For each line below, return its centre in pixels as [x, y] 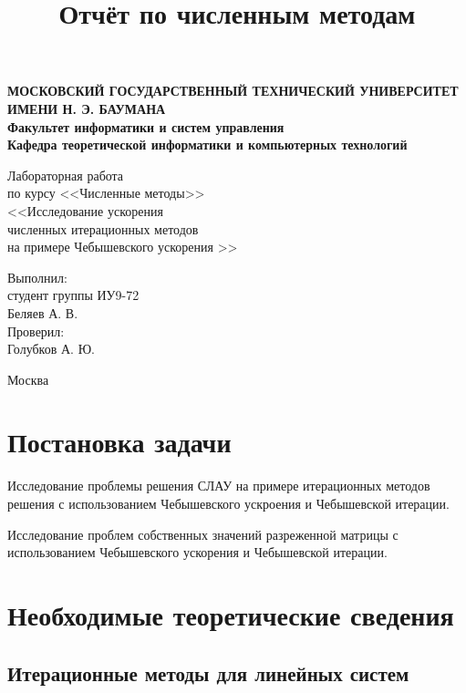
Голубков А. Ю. [51, 349]
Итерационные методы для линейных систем [208, 672]
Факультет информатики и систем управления [146, 126]
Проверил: [36, 331]
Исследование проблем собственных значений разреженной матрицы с [203, 534]
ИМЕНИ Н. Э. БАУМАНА [87, 108]
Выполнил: [37, 277]
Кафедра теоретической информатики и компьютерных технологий [207, 145]
